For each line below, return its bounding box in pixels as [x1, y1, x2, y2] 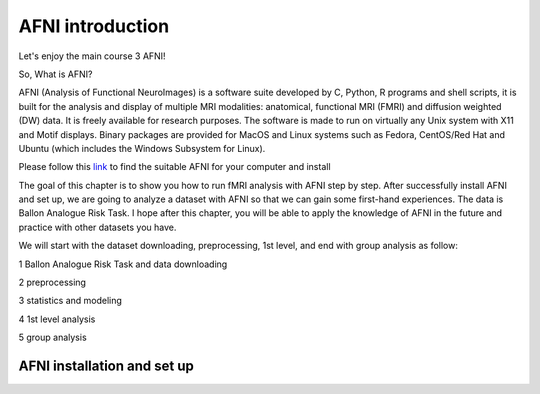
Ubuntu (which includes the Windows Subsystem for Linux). [18, 142, 266, 154]
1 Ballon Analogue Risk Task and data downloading [18, 258, 228, 270]
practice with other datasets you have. [18, 221, 177, 233]
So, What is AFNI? [18, 68, 93, 80]
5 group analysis [18, 331, 87, 344]
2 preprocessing [18, 276, 87, 289]
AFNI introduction [18, 15, 170, 37]
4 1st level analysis [18, 313, 96, 325]
